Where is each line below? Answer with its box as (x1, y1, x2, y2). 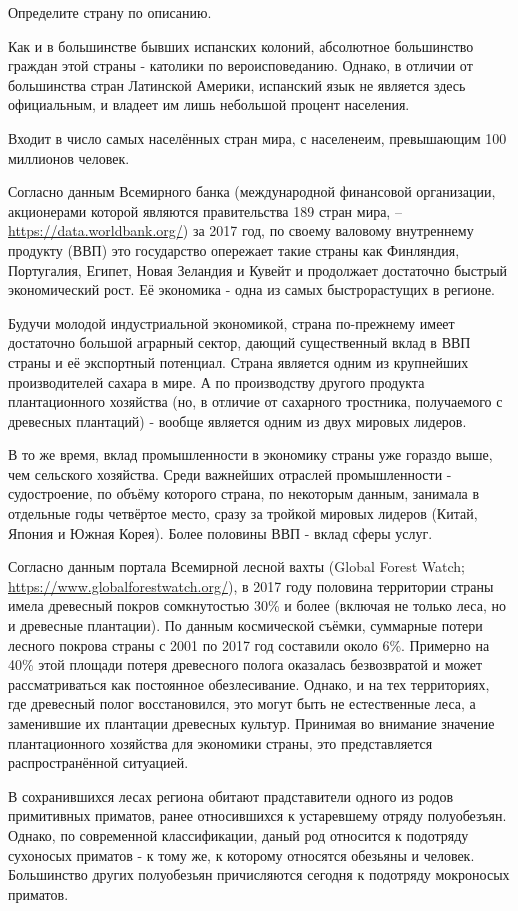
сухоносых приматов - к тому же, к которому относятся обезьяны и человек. (8, 844, 475, 865)
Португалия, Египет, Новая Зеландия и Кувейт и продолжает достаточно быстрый (8, 259, 508, 280)
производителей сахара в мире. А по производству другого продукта (8, 371, 425, 392)
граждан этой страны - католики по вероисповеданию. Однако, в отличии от (8, 55, 473, 76)
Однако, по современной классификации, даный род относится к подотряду (8, 824, 469, 845)
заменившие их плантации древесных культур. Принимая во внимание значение (8, 713, 495, 733)
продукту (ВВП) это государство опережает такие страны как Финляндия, (8, 239, 460, 260)
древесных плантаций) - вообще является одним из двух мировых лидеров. (8, 410, 467, 431)
